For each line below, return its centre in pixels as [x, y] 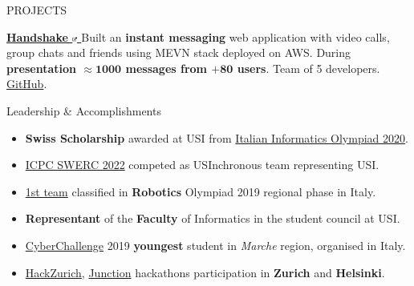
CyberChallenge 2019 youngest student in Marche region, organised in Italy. [215, 245]
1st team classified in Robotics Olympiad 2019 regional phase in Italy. [201, 191]
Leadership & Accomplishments [84, 110]
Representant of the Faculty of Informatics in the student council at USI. [213, 218]
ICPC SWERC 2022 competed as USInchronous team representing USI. [202, 165]
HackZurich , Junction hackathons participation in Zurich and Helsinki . [205, 272]
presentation [41, 68]
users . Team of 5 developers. [308, 68]
